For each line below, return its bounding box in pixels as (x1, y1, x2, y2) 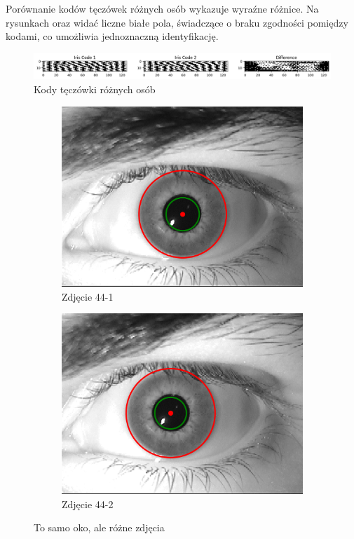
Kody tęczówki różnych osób (34, 82, 156, 97)
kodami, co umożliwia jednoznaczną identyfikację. (6, 29, 219, 43)
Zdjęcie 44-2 (62, 496, 114, 511)
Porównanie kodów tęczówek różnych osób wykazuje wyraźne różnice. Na (6, 1, 319, 15)
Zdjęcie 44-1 (62, 289, 114, 303)
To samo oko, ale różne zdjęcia (34, 520, 165, 535)
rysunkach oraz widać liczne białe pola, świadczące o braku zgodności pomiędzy (6, 15, 348, 29)
